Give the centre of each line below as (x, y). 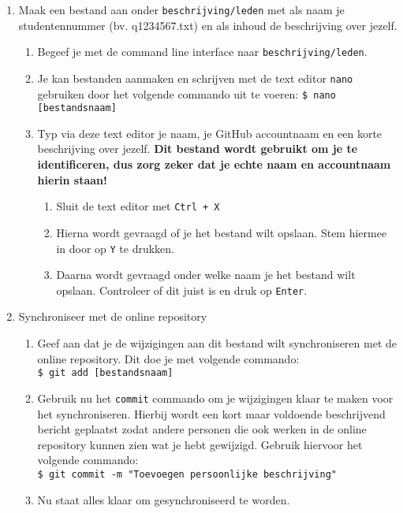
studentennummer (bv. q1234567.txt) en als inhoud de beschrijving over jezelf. (208, 25)
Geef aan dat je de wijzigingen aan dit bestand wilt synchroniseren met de (217, 343)
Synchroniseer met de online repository (113, 316)
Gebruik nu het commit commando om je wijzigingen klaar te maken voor (215, 398)
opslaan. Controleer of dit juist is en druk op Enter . (182, 290)
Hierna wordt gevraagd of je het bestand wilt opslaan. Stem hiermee (222, 232)
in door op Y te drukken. (116, 248)
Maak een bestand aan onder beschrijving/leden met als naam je (181, 9)
